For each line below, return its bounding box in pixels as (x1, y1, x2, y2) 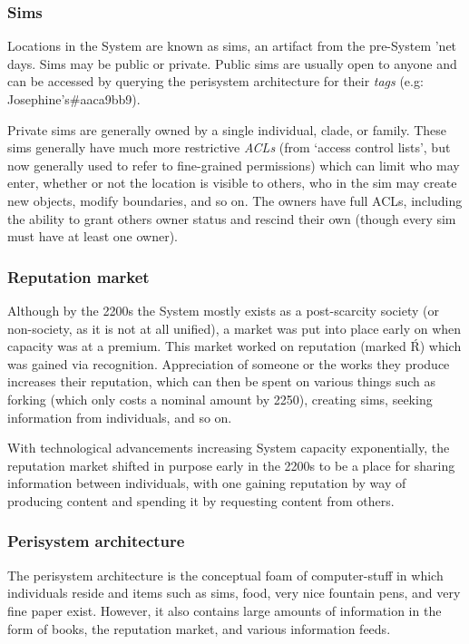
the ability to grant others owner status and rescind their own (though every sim (7, 209, 456, 228)
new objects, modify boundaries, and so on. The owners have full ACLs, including (7, 190, 463, 210)
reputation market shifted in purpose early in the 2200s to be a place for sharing (7, 455, 455, 474)
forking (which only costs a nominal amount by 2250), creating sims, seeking (7, 389, 433, 408)
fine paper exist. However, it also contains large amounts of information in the (7, 600, 442, 620)
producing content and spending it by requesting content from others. (7, 491, 395, 510)
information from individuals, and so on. (7, 407, 232, 426)
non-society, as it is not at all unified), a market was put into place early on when (7, 318, 462, 337)
